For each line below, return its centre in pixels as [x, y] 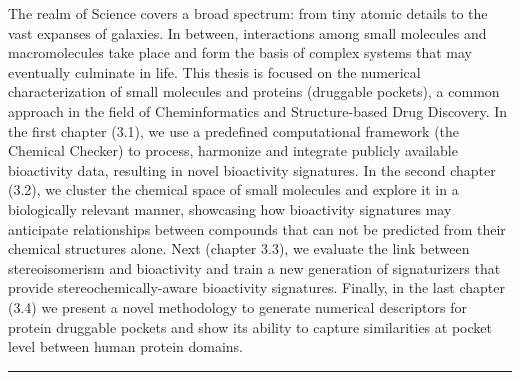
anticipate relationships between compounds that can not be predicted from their [257, 228]
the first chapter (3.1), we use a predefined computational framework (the [234, 130]
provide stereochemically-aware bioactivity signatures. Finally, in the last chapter [256, 287]
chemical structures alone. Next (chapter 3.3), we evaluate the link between [239, 248]
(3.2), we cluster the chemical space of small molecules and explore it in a [233, 189]
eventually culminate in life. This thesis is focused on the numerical [214, 71]
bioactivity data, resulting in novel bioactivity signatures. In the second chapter [252, 169]
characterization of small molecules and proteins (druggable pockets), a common [254, 91]
